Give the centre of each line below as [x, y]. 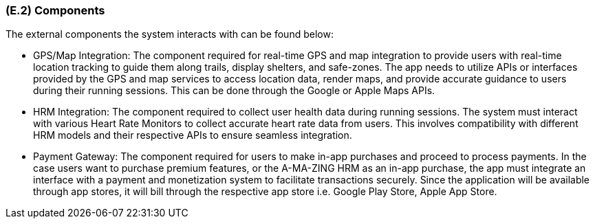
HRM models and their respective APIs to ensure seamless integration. [193, 135]
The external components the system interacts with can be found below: [170, 34]
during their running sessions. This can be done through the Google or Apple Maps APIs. [234, 91]
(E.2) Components [55, 10]
